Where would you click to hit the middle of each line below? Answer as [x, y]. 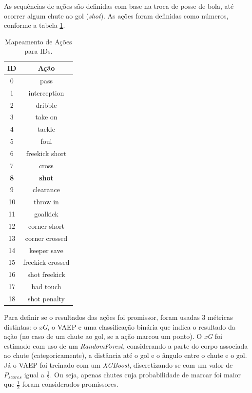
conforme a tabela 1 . [35, 25]
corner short [46, 226]
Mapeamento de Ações [38, 41]
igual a [34, 374]
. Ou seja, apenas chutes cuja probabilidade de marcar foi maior [145, 374]
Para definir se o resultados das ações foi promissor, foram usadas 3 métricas [118, 317]
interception [46, 92]
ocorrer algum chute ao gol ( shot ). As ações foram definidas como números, [116, 15]
